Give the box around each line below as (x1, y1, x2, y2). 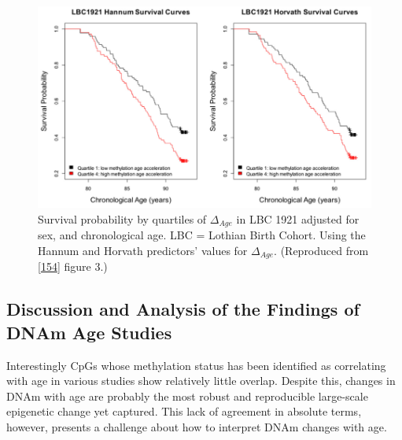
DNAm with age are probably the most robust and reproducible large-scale (6, 387, 368, 404)
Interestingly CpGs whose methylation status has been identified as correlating (6, 357, 386, 373)
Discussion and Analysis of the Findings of (6, 297, 360, 321)
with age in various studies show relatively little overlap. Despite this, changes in (6, 372, 396, 389)
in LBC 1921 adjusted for (236, 210, 360, 227)
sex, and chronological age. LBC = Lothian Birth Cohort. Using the (38, 227, 366, 243)
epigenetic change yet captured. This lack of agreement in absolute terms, (6, 403, 362, 420)
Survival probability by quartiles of (38, 210, 207, 227)
